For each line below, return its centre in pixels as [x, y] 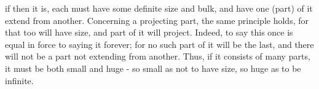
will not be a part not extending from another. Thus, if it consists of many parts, [158, 56]
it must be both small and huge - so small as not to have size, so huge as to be [153, 68]
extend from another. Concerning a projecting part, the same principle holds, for [157, 20]
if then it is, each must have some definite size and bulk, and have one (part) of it [159, 8]
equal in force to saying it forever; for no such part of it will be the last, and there [159, 44]
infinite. [19, 80]
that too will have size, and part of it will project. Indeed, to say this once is [149, 32]
